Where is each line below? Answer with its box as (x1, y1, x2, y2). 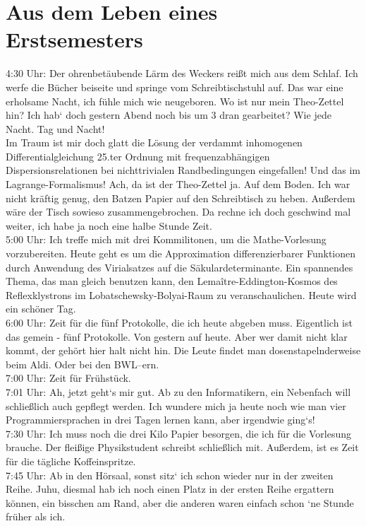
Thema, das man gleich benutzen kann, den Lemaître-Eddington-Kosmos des (6, 274, 338, 288)
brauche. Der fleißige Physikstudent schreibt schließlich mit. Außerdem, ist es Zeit (6, 440, 359, 455)
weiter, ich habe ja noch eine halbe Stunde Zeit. (6, 218, 212, 233)
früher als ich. (6, 509, 66, 524)
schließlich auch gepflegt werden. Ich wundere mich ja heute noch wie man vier (6, 398, 346, 413)
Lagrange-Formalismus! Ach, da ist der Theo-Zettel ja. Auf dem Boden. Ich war (6, 177, 350, 192)
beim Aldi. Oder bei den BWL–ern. (6, 356, 159, 371)
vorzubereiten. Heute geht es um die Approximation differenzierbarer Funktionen (6, 246, 356, 261)
